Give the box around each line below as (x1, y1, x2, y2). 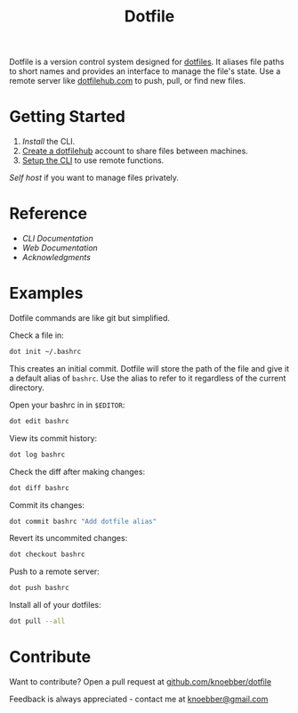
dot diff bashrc (9, 483, 69, 492)
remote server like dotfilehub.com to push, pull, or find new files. (9, 76, 246, 86)
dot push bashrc (9, 584, 69, 593)
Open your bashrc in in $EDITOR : (9, 399, 125, 410)
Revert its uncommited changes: (9, 533, 128, 544)
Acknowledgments (21, 252, 92, 263)
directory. (9, 381, 44, 393)
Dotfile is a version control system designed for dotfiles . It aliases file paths (9, 56, 285, 68)
